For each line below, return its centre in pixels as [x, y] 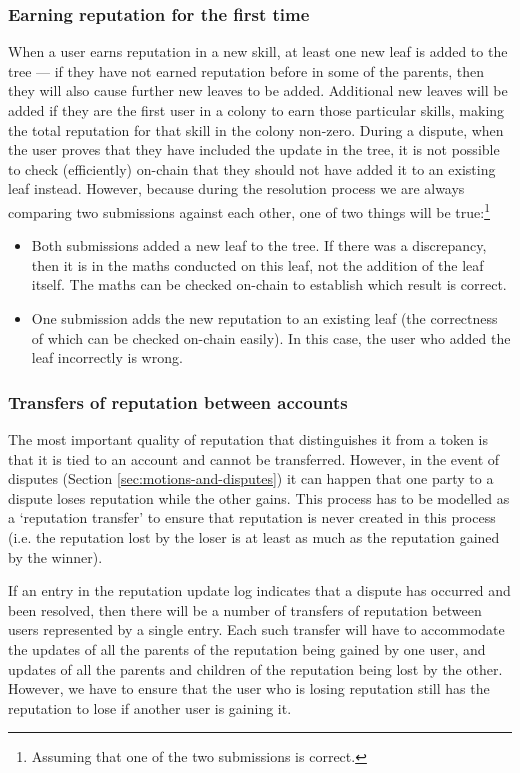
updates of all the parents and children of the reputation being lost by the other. [255, 668]
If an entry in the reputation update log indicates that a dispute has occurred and [259, 590]
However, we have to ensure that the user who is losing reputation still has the [249, 688]
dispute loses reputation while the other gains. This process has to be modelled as [259, 497]
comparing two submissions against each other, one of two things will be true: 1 [249, 210]
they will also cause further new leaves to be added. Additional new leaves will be [258, 90]
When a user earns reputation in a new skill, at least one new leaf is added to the [258, 51]
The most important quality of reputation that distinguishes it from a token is [248, 439]
